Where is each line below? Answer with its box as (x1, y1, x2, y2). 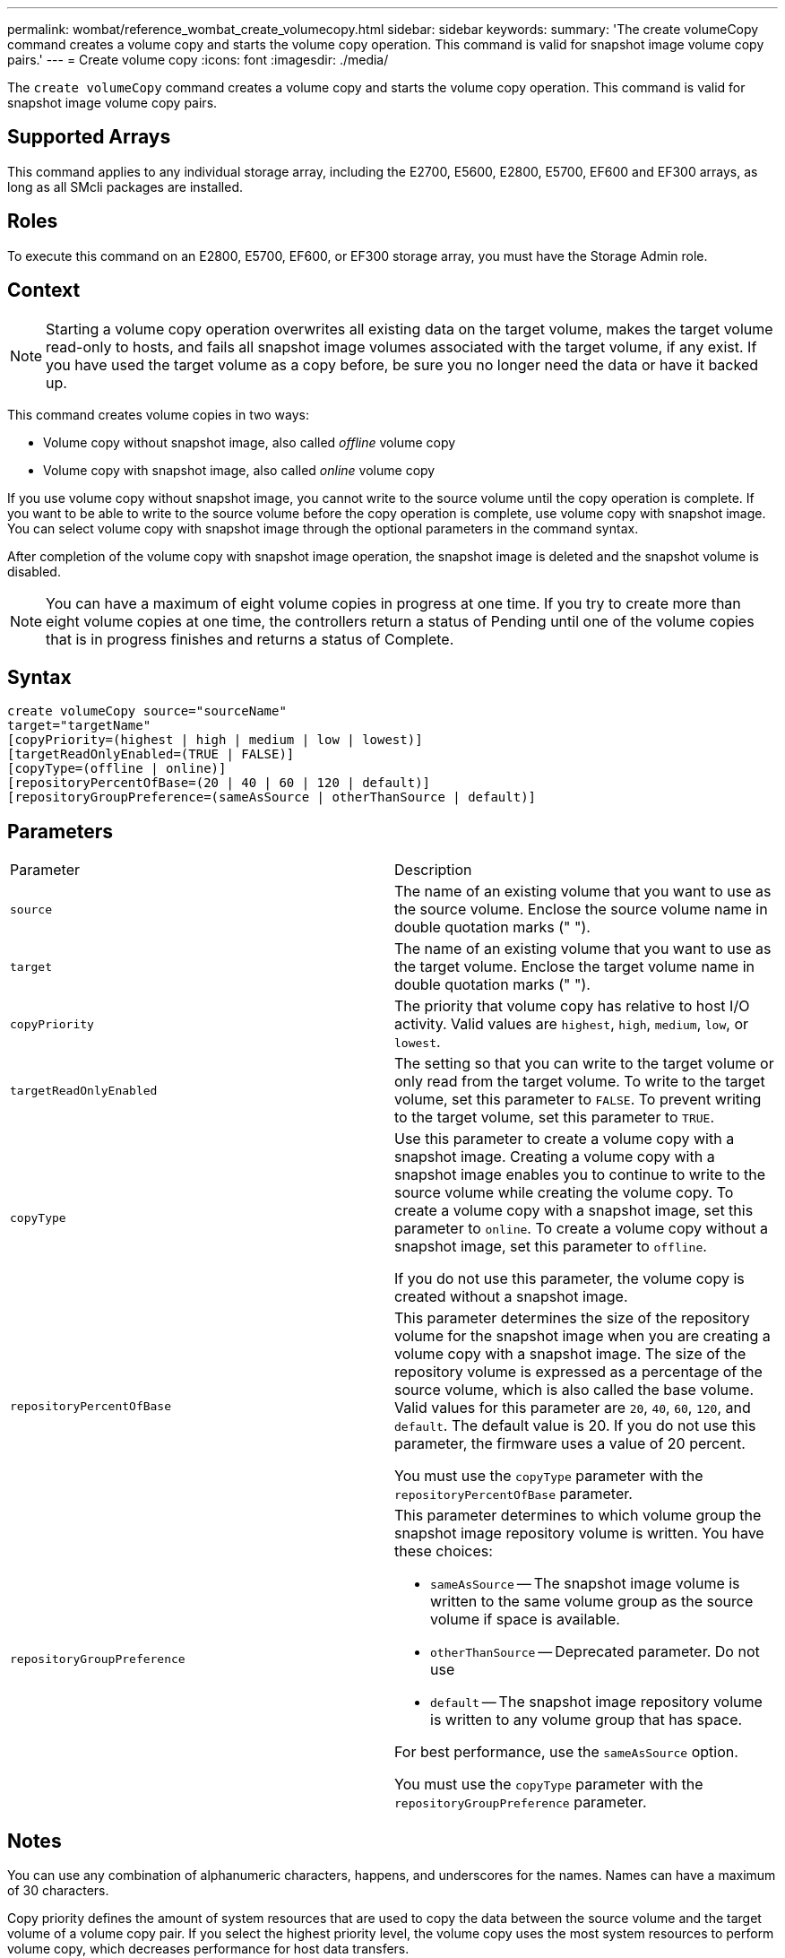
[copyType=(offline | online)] (7, 761, 227, 776)
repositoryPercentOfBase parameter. (394, 1485, 633, 1503)
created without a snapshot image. (394, 1287, 628, 1306)
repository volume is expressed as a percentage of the (394, 1363, 763, 1382)
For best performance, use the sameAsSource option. (394, 1743, 738, 1762)
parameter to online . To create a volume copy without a (394, 1219, 768, 1238)
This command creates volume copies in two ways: (7, 406, 309, 422)
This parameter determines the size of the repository (394, 1309, 750, 1328)
